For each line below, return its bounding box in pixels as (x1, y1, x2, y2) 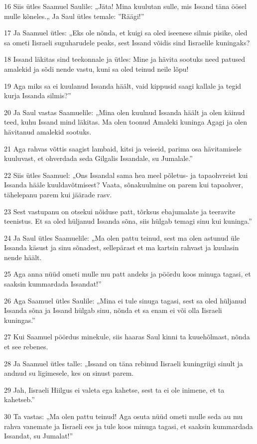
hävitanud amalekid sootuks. (4, 126, 92, 137)
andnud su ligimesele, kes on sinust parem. (4, 368, 134, 378)
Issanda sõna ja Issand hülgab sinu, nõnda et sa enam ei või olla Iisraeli (4, 305, 222, 315)
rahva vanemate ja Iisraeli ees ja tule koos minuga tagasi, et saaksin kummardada (4, 421, 253, 431)
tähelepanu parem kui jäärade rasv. (4, 189, 112, 199)
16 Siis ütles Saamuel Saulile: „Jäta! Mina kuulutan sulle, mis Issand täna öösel (4, 1, 247, 11)
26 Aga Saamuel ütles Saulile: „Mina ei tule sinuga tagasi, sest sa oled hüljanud (4, 295, 247, 305)
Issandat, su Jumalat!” (4, 431, 73, 441)
